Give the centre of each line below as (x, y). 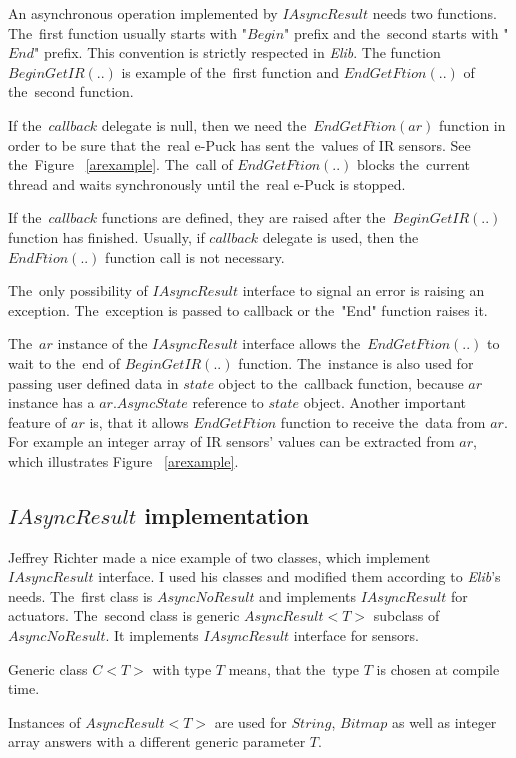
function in (472, 124)
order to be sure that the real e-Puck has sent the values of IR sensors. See (239, 144)
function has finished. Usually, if (106, 236)
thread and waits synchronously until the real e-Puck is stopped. (207, 183)
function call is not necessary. (195, 256)
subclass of (406, 615)
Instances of (44, 721)
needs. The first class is (80, 595)
